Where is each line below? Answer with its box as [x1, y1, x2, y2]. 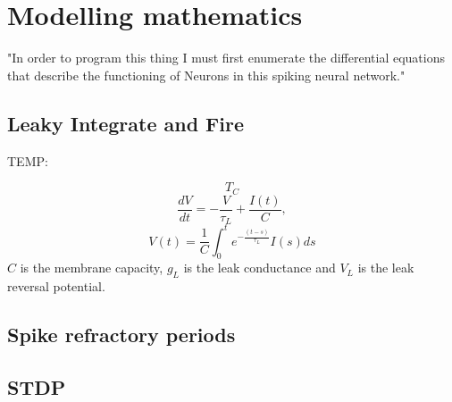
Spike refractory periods [7, 321, 236, 348]
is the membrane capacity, [20, 258, 163, 277]
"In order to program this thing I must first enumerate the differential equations [7, 48, 445, 67]
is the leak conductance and [183, 258, 336, 277]
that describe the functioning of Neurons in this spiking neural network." [7, 65, 406, 84]
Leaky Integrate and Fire [7, 109, 245, 137]
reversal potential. [7, 277, 105, 296]
